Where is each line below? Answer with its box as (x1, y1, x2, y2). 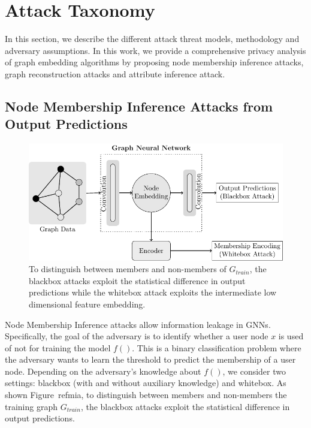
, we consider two (222, 364, 286, 377)
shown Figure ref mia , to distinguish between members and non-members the (5, 388, 287, 401)
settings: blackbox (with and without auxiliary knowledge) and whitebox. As (5, 376, 286, 389)
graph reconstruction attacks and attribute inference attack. (5, 67, 225, 80)
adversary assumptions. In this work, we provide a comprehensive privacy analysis (5, 44, 306, 56)
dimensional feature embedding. (29, 297, 146, 310)
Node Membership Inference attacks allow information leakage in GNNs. (5, 318, 271, 330)
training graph (5, 400, 58, 412)
